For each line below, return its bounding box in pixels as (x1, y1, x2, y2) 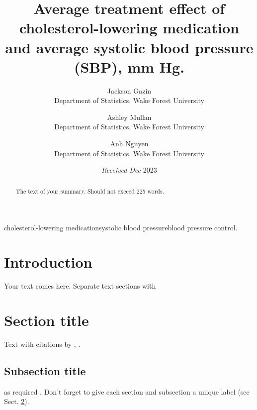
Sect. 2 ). (4, 396, 29, 407)
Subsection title (4, 363, 86, 378)
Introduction (4, 252, 92, 272)
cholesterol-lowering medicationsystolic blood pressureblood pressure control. (4, 222, 238, 233)
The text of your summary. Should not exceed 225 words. (15, 187, 164, 195)
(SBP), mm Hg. (74, 56, 185, 77)
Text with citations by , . (4, 338, 81, 349)
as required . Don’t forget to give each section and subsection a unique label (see (4, 386, 250, 397)
